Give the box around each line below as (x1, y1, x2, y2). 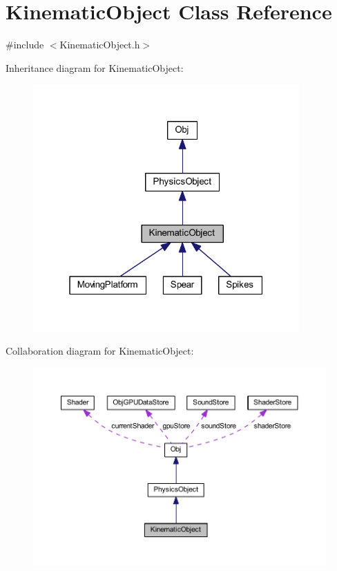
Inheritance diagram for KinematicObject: (6, 60, 184, 75)
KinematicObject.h (59, 37, 140, 52)
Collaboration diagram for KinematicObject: (6, 344, 194, 358)
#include (6, 37, 44, 52)
